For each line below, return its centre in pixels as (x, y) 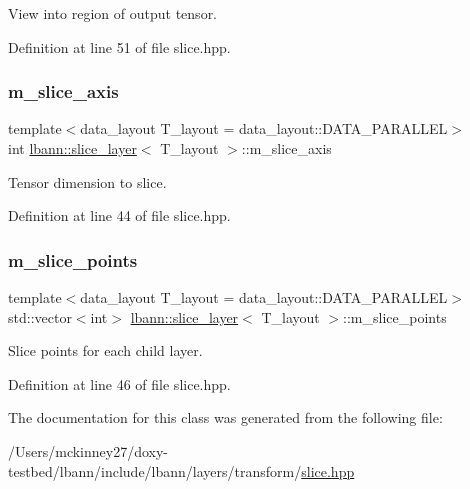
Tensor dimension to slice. (87, 181)
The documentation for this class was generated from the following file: (225, 417)
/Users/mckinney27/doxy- (88, 450)
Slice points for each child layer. (105, 350)
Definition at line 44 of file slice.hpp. (119, 215)
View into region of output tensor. (113, 13)
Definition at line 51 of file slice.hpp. (119, 46)
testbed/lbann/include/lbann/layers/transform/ (155, 470)
